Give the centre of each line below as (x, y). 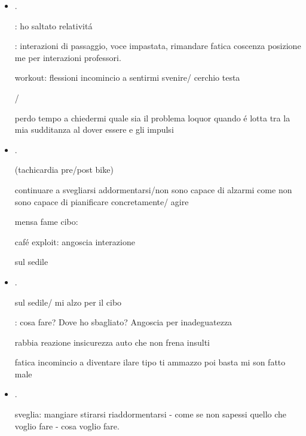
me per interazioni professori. (68, 57)
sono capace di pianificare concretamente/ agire (102, 201)
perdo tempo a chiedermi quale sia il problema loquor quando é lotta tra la (152, 118)
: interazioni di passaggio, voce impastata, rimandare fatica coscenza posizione (158, 46)
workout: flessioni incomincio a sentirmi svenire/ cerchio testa (127, 77)
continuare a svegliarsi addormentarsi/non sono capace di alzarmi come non (153, 189)
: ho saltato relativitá (53, 25)
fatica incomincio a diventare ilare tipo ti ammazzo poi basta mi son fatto (150, 362)
